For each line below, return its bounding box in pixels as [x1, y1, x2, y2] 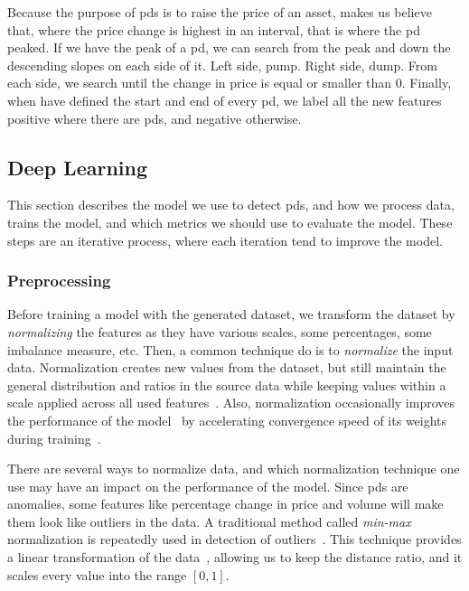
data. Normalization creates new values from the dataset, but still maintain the [7, 358, 446, 377]
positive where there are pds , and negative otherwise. [7, 108, 302, 127]
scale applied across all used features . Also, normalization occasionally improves [7, 393, 455, 412]
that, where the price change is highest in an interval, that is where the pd [7, 20, 420, 39]
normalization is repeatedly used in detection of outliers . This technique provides [7, 530, 462, 549]
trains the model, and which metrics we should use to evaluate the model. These [7, 212, 453, 231]
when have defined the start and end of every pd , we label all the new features [7, 90, 442, 109]
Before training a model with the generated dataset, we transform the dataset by [7, 305, 455, 324]
